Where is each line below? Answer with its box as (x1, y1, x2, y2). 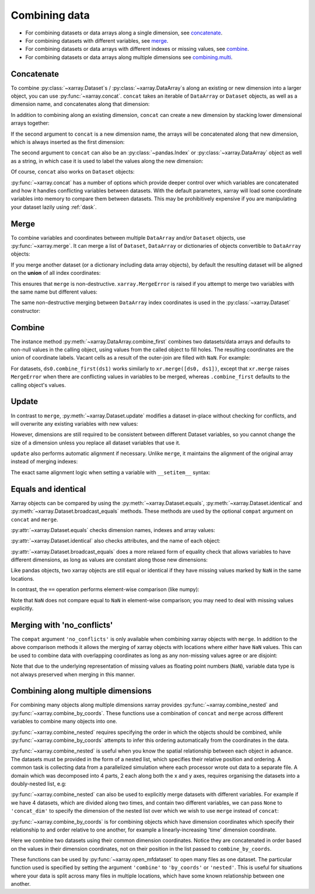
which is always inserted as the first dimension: (10, 138, 125, 146)
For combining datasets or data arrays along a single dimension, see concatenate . (25, 29, 223, 36)
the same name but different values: (10, 288, 97, 295)
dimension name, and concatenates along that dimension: (10, 101, 150, 108)
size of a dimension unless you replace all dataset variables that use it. (10, 439, 181, 446)
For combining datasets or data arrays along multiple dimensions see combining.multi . (25, 53, 233, 61)
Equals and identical (10, 484, 86, 494)
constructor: (10, 307, 41, 314)
